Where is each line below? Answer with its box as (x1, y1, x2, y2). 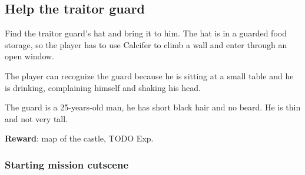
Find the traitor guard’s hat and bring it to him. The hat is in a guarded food (5, 27, 287, 39)
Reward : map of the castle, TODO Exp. (5, 132, 154, 144)
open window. (5, 50, 55, 62)
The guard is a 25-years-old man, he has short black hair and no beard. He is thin (5, 101, 301, 113)
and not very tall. (5, 112, 68, 124)
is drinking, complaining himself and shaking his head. (5, 81, 201, 93)
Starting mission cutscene (5, 157, 129, 171)
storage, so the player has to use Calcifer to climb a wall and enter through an (5, 38, 287, 51)
